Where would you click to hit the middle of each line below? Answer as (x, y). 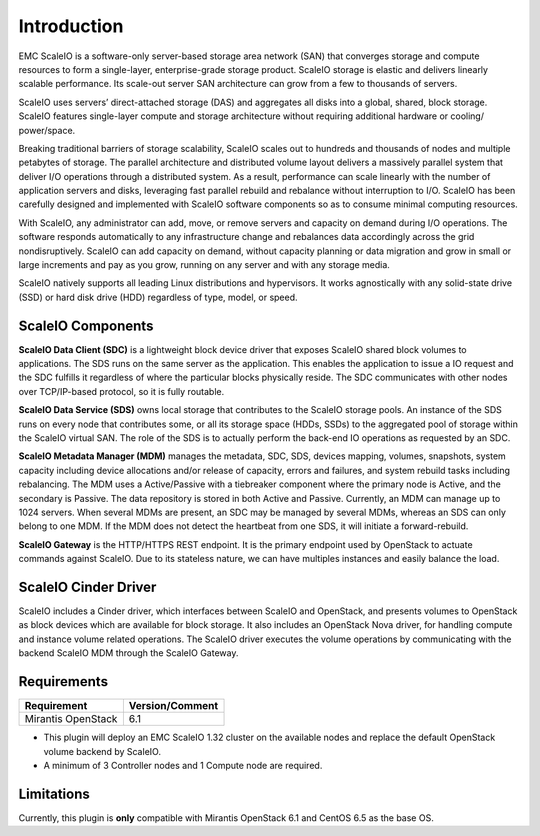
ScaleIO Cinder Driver (87, 586)
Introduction (71, 26)
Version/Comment (173, 706)
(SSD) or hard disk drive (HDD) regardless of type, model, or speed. (158, 297)
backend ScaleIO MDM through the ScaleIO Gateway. (128, 653)
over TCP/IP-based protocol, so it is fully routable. (121, 391)
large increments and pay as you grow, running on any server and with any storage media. (204, 265)
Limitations (54, 793)
